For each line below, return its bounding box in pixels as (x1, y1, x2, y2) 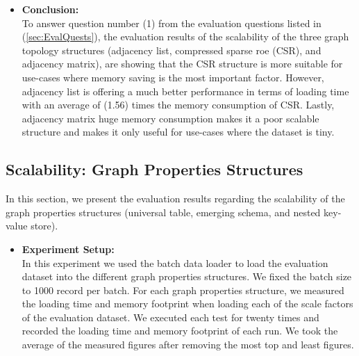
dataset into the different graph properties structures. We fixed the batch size (22, 269, 352, 284)
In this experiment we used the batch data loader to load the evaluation (22, 255, 328, 270)
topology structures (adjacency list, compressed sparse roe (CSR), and (22, 42, 322, 57)
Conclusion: (22, 2, 79, 16)
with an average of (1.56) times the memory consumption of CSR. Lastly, (22, 97, 335, 112)
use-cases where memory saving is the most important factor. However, (22, 70, 324, 84)
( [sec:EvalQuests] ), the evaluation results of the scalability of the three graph (22, 29, 349, 44)
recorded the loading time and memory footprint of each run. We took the (22, 323, 338, 338)
